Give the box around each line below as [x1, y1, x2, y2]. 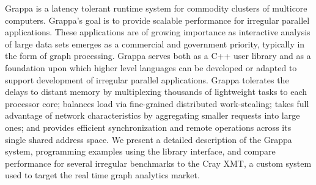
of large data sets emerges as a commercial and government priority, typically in [5, 37, 305, 50]
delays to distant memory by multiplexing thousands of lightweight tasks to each [5, 85, 307, 98]
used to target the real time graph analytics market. [5, 169, 200, 181]
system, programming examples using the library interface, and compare [5, 145, 276, 158]
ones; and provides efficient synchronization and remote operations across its [5, 120, 292, 133]
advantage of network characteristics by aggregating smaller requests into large [5, 109, 300, 122]
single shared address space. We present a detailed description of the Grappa [5, 133, 292, 145]
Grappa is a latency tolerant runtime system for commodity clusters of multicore [5, 2, 307, 14]
